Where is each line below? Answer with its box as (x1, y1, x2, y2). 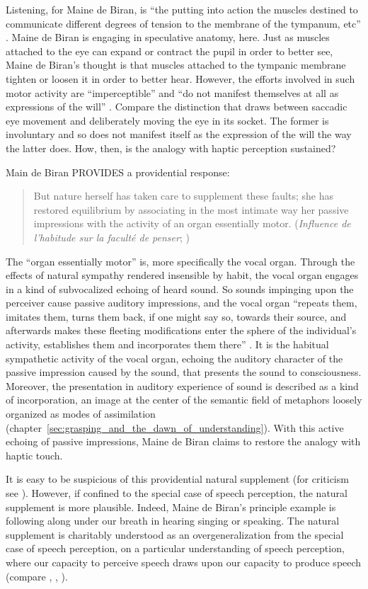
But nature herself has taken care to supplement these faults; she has (33, 188, 333, 203)
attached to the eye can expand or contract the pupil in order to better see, (6, 43, 333, 58)
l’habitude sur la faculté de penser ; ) (33, 229, 190, 244)
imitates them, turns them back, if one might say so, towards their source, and (6, 309, 347, 324)
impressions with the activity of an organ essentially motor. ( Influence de (33, 216, 351, 231)
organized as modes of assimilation (6, 406, 156, 421)
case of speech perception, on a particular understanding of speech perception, (6, 541, 345, 556)
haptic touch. (6, 447, 63, 462)
